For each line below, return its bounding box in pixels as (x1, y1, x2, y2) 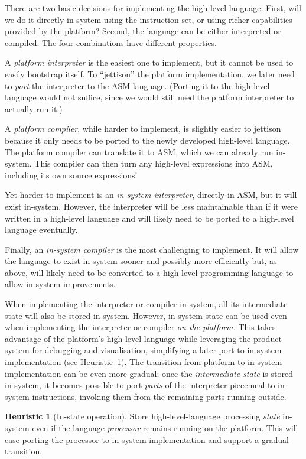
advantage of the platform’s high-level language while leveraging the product (5, 332, 282, 344)
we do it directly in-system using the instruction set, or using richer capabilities (5, 13, 292, 25)
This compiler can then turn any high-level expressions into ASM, (34, 157, 273, 170)
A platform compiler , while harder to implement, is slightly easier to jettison (5, 122, 281, 135)
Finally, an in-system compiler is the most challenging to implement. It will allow (5, 243, 299, 255)
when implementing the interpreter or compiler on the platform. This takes (5, 321, 276, 333)
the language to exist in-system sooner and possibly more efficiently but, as (5, 255, 277, 267)
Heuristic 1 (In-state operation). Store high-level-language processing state (5, 410, 280, 422)
